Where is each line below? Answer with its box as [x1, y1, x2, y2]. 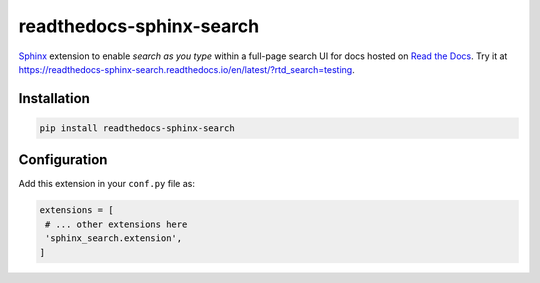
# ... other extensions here [45, 218, 188, 230]
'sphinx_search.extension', [45, 233, 183, 244]
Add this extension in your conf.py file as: [18, 178, 195, 190]
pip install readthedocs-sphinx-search [39, 122, 235, 134]
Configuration [18, 151, 108, 169]
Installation [18, 90, 90, 107]
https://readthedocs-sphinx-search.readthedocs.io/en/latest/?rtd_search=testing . [18, 63, 355, 75]
